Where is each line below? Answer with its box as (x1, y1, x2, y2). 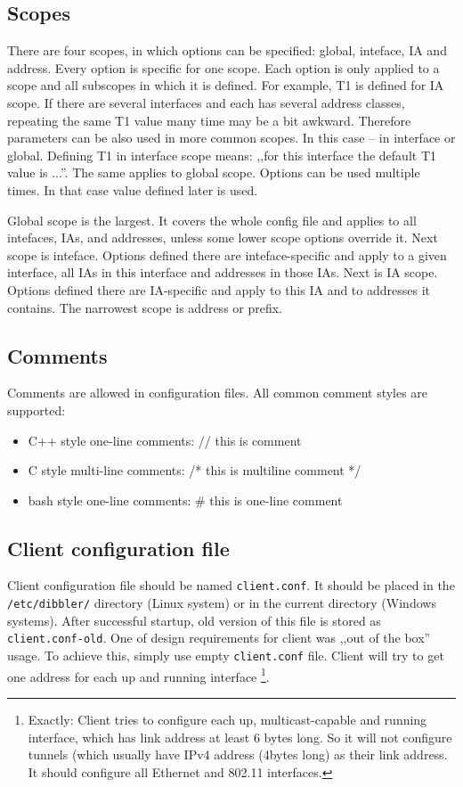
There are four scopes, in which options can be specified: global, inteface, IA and (7, 41, 447, 60)
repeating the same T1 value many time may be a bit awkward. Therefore (7, 111, 411, 129)
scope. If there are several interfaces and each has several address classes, (7, 93, 405, 111)
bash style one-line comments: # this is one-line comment (28, 490, 343, 509)
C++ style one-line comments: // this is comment (28, 430, 302, 449)
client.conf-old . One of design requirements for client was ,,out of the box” (7, 628, 431, 647)
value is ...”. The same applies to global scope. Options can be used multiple (7, 163, 420, 182)
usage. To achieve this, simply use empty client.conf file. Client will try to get (7, 646, 444, 665)
